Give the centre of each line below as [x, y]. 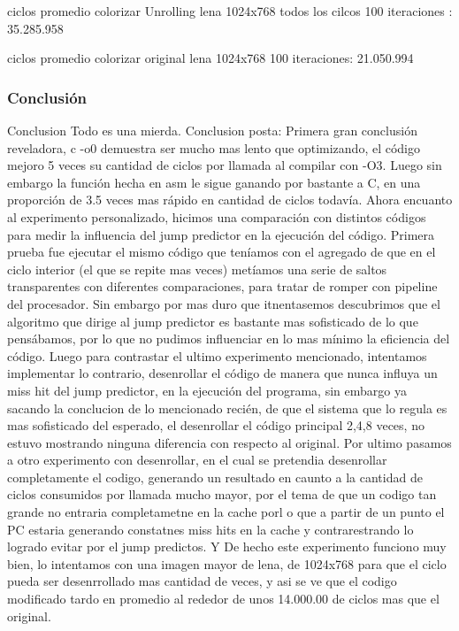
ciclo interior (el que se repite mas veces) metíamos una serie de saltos [197, 269]
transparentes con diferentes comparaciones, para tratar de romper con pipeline [222, 286]
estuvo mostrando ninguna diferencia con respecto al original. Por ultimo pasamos [229, 442]
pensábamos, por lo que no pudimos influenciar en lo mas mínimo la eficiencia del [229, 339]
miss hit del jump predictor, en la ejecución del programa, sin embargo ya [207, 390]
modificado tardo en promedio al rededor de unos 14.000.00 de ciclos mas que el [223, 599]
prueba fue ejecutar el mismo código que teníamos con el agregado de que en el [222, 252]
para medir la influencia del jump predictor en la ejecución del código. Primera [221, 234]
